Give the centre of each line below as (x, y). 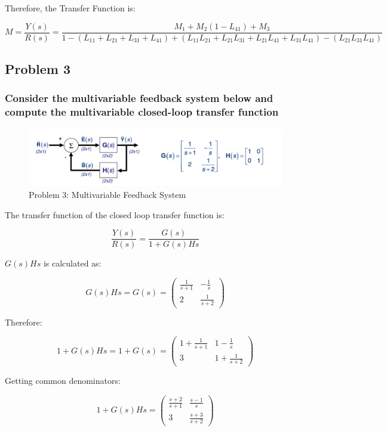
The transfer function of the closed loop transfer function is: (115, 214)
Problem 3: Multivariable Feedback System (107, 195)
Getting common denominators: (63, 381)
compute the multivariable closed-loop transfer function (142, 112)
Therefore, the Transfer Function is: (70, 8)
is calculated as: (72, 263)
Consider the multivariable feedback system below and (139, 98)
